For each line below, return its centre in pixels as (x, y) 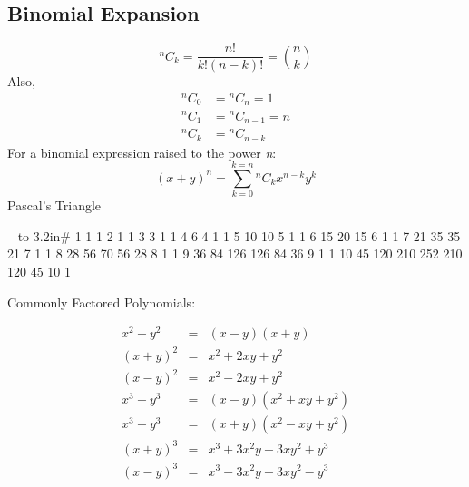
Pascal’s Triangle (54, 205)
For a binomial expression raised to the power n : (142, 152)
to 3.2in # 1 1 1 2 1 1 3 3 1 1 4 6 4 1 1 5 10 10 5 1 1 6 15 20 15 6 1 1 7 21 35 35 (239, 235)
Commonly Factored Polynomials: (102, 302)
